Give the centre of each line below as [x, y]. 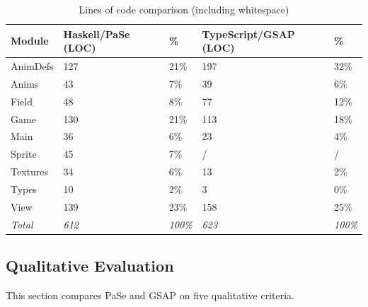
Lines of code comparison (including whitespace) [184, 9]
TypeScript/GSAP [248, 34]
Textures [30, 172]
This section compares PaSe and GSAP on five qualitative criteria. [150, 295]
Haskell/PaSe [97, 34]
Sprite [24, 154]
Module [30, 41]
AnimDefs [32, 66]
